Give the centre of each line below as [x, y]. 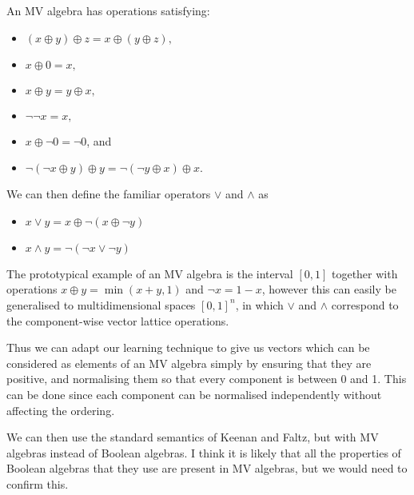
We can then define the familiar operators [109, 194]
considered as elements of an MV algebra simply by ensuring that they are [189, 363]
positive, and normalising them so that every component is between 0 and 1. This [207, 379]
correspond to [365, 304]
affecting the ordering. [61, 410]
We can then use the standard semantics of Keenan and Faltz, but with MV [193, 437]
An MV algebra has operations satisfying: [108, 10]
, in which [259, 304]
